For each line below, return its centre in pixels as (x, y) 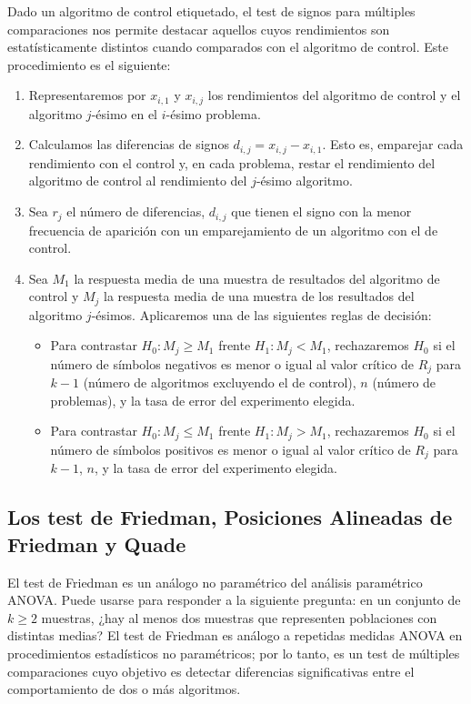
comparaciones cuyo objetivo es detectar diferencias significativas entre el (211, 671)
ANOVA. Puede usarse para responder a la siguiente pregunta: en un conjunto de (234, 600)
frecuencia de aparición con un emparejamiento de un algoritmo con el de (233, 230)
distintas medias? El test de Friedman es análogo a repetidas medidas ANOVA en (235, 635)
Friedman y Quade (97, 543)
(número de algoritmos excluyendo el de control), (220, 382)
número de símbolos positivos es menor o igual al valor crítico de (230, 449)
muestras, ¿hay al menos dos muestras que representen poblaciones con (239, 617)
